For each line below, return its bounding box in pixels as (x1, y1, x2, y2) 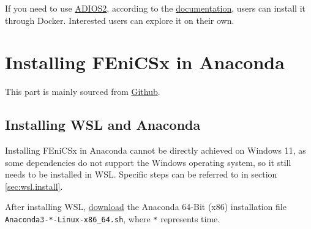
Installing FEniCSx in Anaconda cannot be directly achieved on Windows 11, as (5, 144, 306, 157)
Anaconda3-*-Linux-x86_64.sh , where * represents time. (5, 212, 220, 225)
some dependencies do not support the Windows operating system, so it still (5, 156, 291, 168)
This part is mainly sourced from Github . (5, 85, 160, 98)
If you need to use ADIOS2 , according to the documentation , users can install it (5, 2, 305, 14)
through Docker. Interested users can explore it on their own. (5, 13, 234, 26)
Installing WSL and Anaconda (5, 115, 201, 134)
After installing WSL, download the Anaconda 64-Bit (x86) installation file (5, 200, 287, 213)
